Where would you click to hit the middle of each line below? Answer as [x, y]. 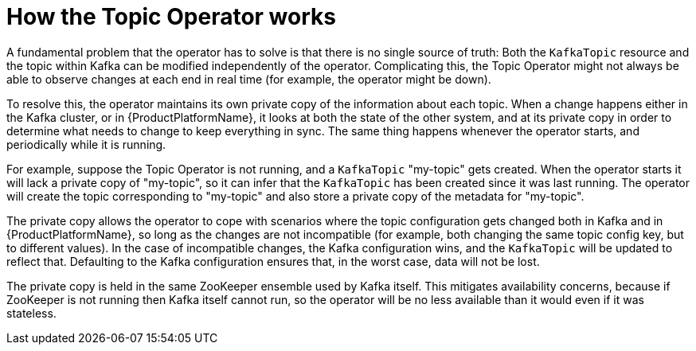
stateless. [31, 313]
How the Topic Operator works [171, 17]
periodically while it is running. [86, 144]
